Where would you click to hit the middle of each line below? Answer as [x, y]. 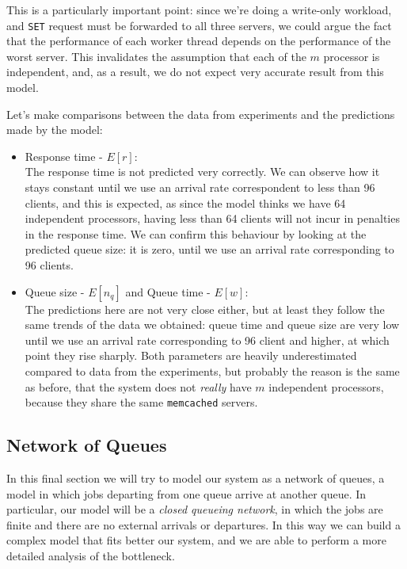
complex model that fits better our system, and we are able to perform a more [196, 540]
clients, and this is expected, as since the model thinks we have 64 [185, 202]
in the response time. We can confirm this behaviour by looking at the [196, 233]
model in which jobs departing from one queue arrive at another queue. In [186, 493]
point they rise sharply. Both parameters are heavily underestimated [191, 355]
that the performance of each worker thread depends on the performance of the [199, 41]
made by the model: [55, 130]
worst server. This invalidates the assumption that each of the [156, 56]
